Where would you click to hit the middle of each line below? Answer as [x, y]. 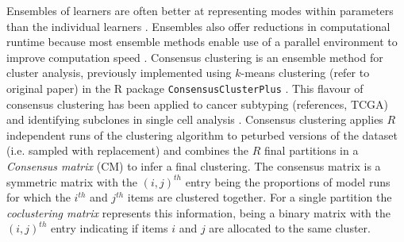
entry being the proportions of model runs [288, 181]
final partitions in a [312, 150]
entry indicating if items [109, 228]
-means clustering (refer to [305, 73]
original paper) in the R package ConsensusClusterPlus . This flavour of [185, 88]
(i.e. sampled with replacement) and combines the [128, 150]
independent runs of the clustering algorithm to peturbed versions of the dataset [202, 134]
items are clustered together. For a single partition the [260, 197]
